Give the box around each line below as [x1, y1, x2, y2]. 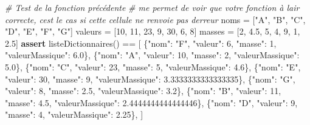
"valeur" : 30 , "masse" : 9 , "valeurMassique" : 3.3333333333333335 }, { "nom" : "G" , [5, 72, 295, 85]
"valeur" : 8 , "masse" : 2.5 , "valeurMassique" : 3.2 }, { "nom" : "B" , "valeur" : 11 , [5, 84, 281, 97]
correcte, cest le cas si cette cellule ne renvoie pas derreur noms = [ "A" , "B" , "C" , [5, 13, 306, 25]
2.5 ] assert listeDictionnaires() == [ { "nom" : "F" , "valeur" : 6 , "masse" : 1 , [5, 36, 277, 49]
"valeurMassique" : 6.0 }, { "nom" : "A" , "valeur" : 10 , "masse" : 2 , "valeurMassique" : [5, 49, 300, 61]
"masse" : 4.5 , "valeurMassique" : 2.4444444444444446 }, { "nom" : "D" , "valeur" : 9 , [5, 96, 298, 109]
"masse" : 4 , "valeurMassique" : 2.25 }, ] [5, 108, 143, 121]
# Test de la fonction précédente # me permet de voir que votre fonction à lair [5, 1, 300, 13]
